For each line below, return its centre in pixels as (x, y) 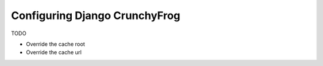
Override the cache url (54, 52)
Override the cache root (56, 44)
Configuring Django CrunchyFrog (96, 15)
